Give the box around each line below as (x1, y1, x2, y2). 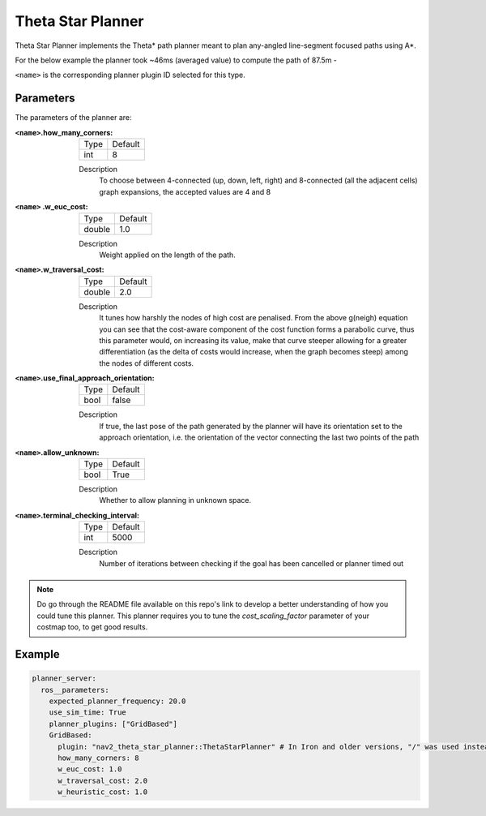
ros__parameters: (40, 685, 109, 694)
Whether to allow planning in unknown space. (99, 496, 252, 505)
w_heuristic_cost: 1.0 (58, 788, 148, 797)
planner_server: (32, 674, 97, 683)
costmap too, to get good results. (36, 622, 148, 632)
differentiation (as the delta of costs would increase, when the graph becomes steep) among (99, 347, 409, 357)
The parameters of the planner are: (15, 113, 133, 122)
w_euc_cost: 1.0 (58, 765, 122, 774)
